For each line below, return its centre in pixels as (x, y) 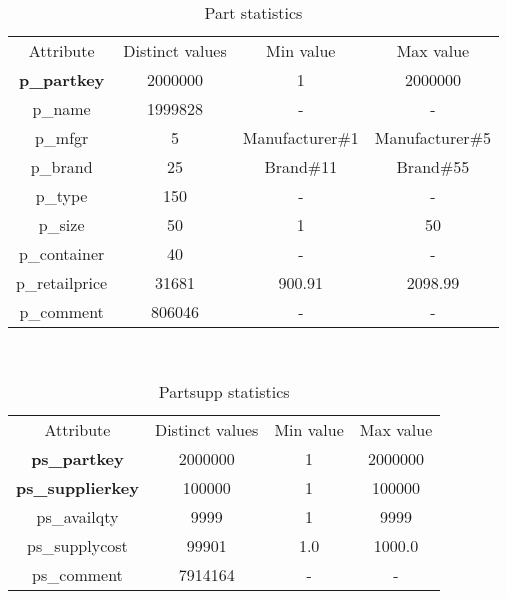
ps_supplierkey (77, 487)
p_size (61, 224)
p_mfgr (61, 137)
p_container (61, 253)
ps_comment (77, 574)
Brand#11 (301, 166)
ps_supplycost (77, 545)
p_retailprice (62, 282)
